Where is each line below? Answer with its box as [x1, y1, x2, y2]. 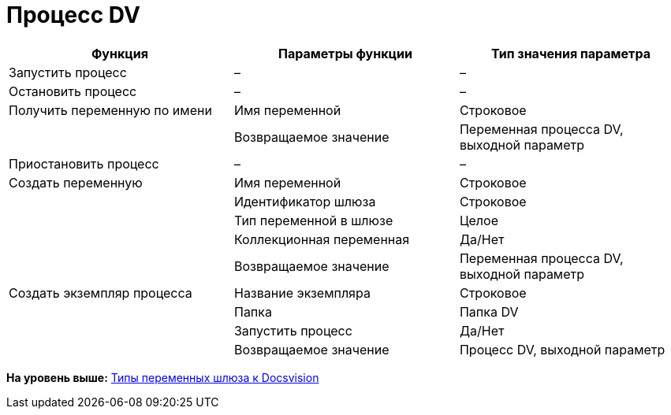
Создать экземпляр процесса [9, 284, 192, 301]
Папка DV [459, 303, 519, 320]
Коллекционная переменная [233, 231, 410, 247]
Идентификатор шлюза [233, 193, 376, 209]
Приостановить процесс [9, 155, 159, 172]
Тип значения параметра [491, 45, 650, 61]
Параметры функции [278, 45, 412, 61]
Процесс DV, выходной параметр [459, 341, 665, 358]
